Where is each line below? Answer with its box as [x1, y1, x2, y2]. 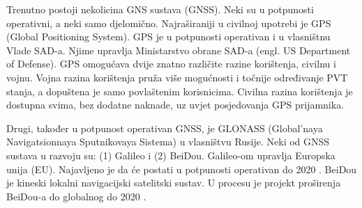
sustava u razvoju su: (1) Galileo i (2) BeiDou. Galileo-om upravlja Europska [6, 147, 335, 162]
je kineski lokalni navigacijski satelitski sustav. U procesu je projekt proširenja [6, 175, 341, 190]
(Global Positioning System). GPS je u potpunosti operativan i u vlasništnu [6, 29, 331, 44]
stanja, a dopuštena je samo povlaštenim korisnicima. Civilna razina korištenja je [6, 83, 353, 98]
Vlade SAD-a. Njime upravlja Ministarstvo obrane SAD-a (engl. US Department [6, 42, 351, 57]
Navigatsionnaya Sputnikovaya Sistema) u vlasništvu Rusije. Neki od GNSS [6, 134, 330, 149]
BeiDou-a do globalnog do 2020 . [6, 189, 146, 203]
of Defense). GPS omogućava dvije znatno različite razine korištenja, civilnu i [6, 56, 336, 71]
